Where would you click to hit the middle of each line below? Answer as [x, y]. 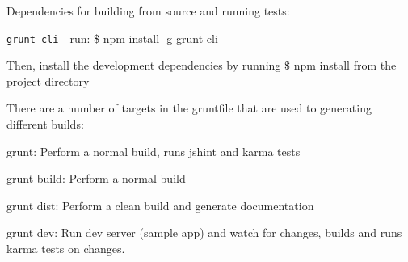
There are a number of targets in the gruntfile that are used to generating [189, 108]
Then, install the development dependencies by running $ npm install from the [202, 65]
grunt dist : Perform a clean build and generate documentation [160, 205]
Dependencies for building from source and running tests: [148, 11]
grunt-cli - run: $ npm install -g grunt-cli [112, 38]
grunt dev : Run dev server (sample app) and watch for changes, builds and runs [204, 232]
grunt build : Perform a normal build [96, 178]
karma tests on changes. [66, 248]
